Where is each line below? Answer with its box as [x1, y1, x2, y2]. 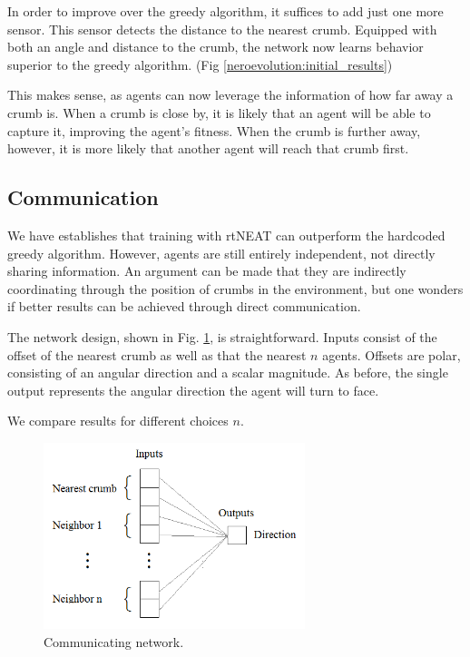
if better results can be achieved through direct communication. [7, 297, 361, 316]
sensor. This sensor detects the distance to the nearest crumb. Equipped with [7, 19, 437, 38]
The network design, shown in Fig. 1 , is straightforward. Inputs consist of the [7, 327, 437, 346]
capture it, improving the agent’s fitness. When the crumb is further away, [7, 121, 421, 140]
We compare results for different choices [7, 411, 229, 430]
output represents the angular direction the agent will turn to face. [7, 380, 379, 399]
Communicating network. [44, 632, 184, 651]
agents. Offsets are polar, [322, 345, 461, 364]
